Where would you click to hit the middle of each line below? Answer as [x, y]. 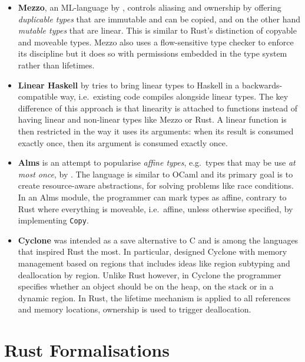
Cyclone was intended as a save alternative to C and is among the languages [158, 240]
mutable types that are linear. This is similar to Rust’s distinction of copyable [157, 30]
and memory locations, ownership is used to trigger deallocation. [135, 309]
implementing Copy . [53, 220]
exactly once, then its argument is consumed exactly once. [123, 142]
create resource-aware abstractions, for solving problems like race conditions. [156, 185]
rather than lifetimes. [56, 65]
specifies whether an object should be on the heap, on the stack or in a [146, 286]
